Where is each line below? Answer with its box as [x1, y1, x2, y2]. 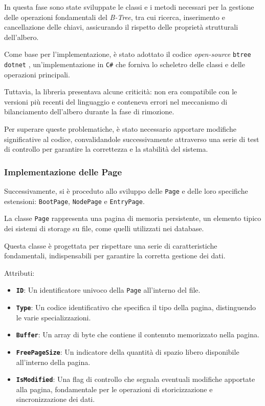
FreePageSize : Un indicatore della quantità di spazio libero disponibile [16, 346, 239, 357]
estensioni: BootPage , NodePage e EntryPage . [4, 195, 145, 206]
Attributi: [4, 267, 35, 278]
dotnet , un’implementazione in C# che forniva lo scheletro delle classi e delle [4, 59, 245, 70]
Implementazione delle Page [4, 165, 122, 178]
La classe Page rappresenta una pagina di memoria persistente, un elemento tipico [4, 213, 261, 224]
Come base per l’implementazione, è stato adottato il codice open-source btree [4, 49, 251, 59]
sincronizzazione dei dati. [16, 394, 95, 404]
